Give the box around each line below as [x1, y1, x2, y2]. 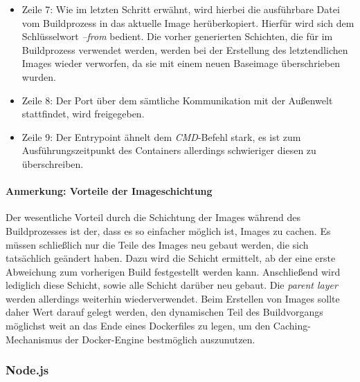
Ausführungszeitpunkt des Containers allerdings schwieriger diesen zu [21, 143, 316, 157]
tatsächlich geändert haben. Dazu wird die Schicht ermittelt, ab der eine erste [6, 251, 336, 265]
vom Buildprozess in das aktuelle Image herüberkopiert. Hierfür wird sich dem [21, 15, 354, 30]
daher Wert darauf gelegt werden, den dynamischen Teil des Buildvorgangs [6, 305, 323, 319]
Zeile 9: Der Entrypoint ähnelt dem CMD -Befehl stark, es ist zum [21, 129, 301, 144]
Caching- [273, 318, 311, 333]
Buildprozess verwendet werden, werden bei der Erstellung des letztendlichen [21, 42, 348, 57]
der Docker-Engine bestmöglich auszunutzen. [65, 332, 255, 346]
